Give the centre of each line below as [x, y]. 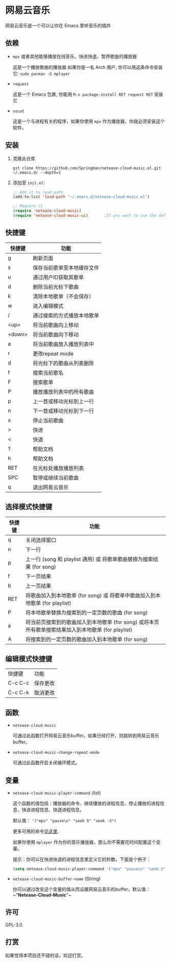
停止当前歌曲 [48, 420]
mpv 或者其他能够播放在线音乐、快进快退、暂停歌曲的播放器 [75, 56]
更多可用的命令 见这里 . [36, 831]
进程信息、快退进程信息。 [57, 810]
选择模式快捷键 [29, 507]
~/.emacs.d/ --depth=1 [37, 173]
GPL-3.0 [14, 925]
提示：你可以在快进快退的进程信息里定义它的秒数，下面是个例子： [82, 859]
